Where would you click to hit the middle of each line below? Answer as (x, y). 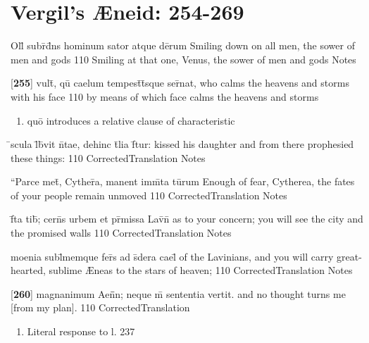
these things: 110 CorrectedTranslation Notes (108, 157)
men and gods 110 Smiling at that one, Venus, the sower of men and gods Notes (183, 59)
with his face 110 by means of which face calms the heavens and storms (165, 96)
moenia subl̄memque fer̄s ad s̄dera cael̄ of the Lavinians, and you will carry (172, 256)
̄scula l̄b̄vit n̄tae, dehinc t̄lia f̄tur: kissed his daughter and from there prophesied (182, 144)
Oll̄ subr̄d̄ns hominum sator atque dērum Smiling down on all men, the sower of (183, 45)
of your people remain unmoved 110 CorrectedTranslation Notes (149, 195)
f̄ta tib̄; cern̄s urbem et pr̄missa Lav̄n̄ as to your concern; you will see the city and (187, 219)
